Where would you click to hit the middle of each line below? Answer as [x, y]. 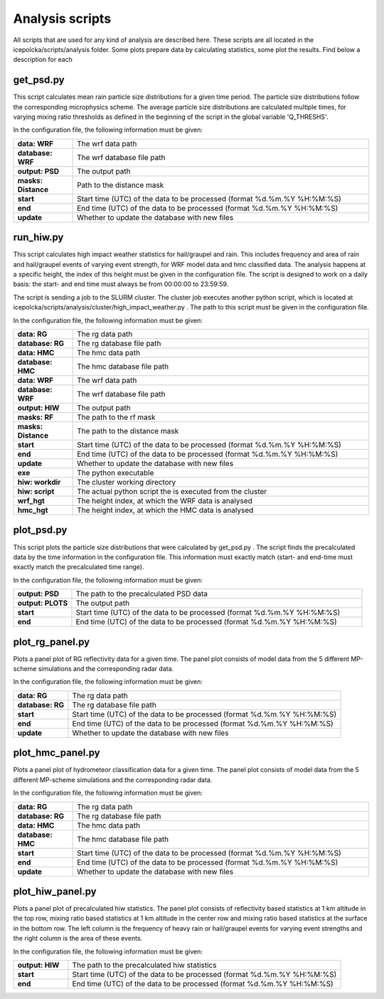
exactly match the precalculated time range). [79, 567]
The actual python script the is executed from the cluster [172, 492]
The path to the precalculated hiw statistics [144, 965]
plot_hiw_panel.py [55, 891]
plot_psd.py [40, 530]
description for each [43, 60]
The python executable [116, 473]
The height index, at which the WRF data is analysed [165, 501]
